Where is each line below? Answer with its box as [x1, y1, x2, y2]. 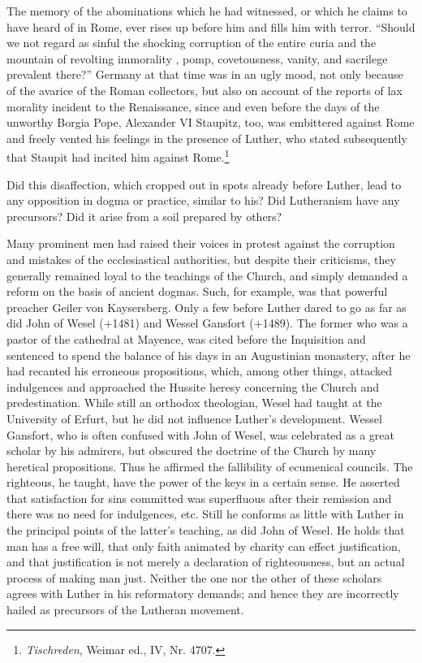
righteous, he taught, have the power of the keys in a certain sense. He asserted [6, 474, 400, 491]
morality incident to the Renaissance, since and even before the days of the [6, 97, 380, 115]
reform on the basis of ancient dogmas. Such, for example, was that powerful [6, 283, 388, 300]
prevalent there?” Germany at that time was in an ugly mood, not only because [6, 66, 403, 83]
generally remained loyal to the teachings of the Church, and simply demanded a [6, 266, 408, 284]
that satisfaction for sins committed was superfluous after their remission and [6, 489, 392, 506]
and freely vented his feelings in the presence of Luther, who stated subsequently [6, 129, 407, 146]
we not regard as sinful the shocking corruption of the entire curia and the [6, 34, 377, 51]
